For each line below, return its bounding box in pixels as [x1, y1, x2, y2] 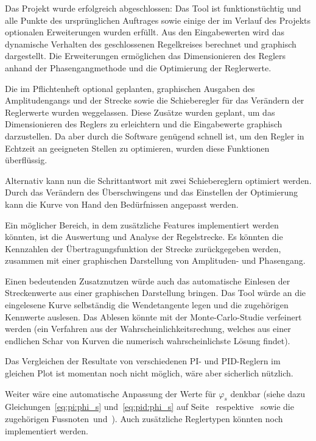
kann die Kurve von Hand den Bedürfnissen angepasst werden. [5, 197, 239, 210]
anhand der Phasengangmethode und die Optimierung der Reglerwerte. [5, 61, 272, 74]
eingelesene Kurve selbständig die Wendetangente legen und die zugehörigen [5, 298, 289, 311]
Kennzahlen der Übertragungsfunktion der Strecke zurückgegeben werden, [5, 242, 281, 255]
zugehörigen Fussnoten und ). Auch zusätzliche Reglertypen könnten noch [5, 412, 283, 425]
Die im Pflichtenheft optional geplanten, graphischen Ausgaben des [5, 82, 255, 94]
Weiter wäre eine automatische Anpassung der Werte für [5, 387, 216, 400]
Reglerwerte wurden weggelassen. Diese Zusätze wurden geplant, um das [5, 105, 275, 118]
